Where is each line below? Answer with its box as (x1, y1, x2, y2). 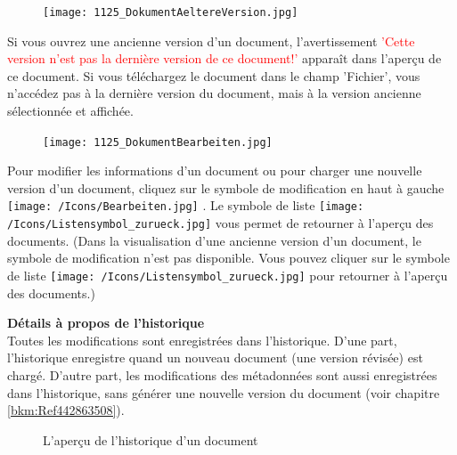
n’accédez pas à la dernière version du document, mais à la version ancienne (7, 84, 421, 102)
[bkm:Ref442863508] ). (7, 401, 125, 419)
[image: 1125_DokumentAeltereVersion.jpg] (43, 6, 298, 19)
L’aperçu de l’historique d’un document (43, 430, 258, 449)
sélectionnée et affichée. (7, 102, 134, 120)
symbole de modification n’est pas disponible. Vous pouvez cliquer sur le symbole (7, 248, 450, 267)
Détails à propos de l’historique (7, 313, 205, 332)
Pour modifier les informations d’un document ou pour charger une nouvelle (7, 161, 422, 180)
